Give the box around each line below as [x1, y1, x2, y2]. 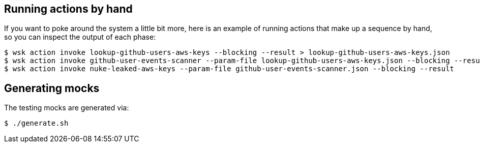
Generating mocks [4, 81, 100, 95]
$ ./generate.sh [4, 119, 69, 128]
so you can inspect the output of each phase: [4, 33, 156, 42]
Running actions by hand [4, 3, 133, 15]
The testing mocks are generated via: [4, 103, 129, 112]
